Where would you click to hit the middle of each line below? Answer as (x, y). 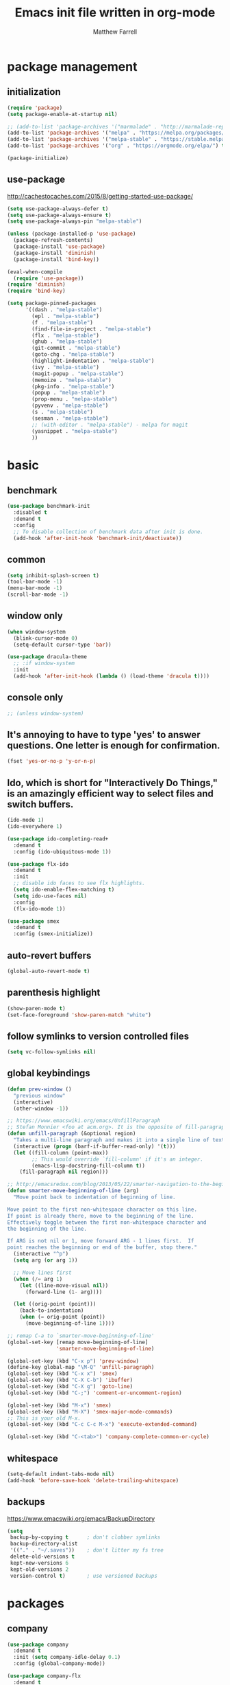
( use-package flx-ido (38, 864)
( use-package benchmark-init (49, 506)
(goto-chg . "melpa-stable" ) (73, 355)
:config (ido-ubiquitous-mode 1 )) (62, 851)
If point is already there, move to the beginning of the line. (101, 1216)
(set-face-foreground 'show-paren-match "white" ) (79, 1015)
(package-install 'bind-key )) (56, 259)
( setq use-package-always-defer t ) (58, 209)
